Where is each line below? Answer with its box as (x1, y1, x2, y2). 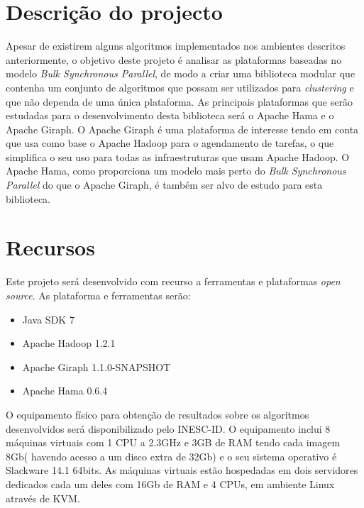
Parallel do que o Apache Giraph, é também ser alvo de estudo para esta (6, 177, 323, 192)
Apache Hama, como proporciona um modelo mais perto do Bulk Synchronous (6, 163, 346, 178)
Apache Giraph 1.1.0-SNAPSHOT (22, 359, 171, 374)
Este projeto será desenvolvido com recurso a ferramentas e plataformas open (6, 274, 341, 289)
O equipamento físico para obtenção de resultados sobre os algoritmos (6, 407, 309, 421)
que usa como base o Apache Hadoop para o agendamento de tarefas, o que (6, 136, 334, 150)
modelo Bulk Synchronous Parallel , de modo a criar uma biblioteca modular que (6, 66, 355, 81)
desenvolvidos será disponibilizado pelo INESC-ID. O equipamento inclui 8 (6, 421, 331, 436)
